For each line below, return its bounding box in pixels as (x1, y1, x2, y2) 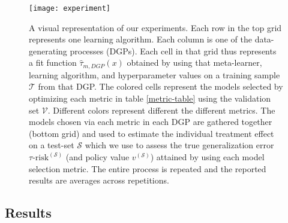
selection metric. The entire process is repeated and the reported (29, 162, 266, 175)
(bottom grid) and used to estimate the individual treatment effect (29, 127, 274, 139)
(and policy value (65, 151, 130, 163)
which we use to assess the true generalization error (85, 139, 274, 151)
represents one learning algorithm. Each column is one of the (29, 33, 252, 45)
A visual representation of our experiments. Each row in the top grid (29, 21, 282, 33)
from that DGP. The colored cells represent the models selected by (38, 80, 283, 93)
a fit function (29, 56, 77, 69)
